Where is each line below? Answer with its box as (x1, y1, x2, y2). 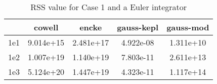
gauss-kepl (117, 21, 159, 33)
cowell (33, 21, 59, 33)
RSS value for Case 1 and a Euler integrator (30, 1, 187, 13)
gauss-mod (166, 21, 209, 33)
